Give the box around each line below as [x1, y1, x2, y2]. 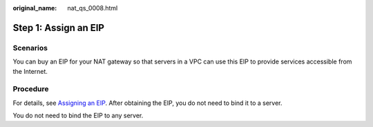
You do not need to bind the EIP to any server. [12, 111, 144, 120]
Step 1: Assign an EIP [12, 21, 105, 34]
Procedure [12, 84, 49, 94]
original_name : [12, 4, 57, 12]
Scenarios [12, 43, 48, 52]
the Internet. [12, 67, 48, 75]
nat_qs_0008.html [67, 4, 118, 12]
